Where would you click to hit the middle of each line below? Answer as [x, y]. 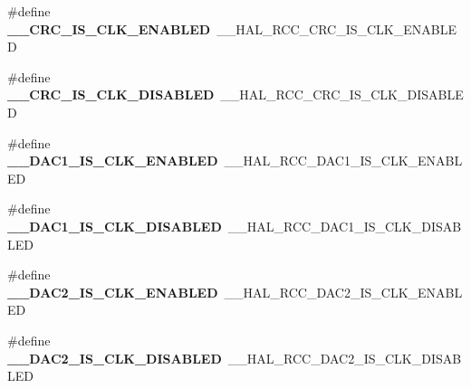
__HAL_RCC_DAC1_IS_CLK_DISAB [345, 226]
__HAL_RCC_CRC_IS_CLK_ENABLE [336, 28]
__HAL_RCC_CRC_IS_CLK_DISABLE [342, 95]
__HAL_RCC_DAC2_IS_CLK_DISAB [345, 358]
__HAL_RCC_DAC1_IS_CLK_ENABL [343, 161]
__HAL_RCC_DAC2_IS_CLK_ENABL [343, 292]
